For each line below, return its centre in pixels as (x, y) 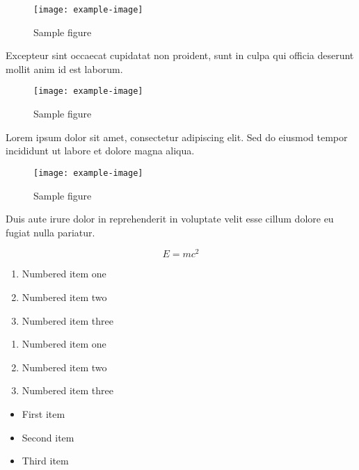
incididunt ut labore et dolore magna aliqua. (100, 151)
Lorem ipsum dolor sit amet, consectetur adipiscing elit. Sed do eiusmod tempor (177, 137)
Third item (45, 461)
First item (43, 413)
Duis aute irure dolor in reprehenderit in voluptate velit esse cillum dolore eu (170, 219)
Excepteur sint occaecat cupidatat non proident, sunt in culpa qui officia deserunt (180, 55)
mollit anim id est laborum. (64, 68)
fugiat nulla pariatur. (50, 232)
